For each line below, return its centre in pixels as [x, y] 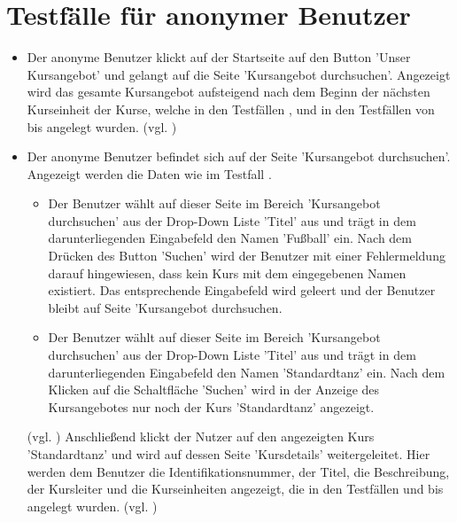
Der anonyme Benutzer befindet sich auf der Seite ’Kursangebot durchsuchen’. [239, 156]
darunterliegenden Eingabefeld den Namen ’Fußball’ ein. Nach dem [230, 238]
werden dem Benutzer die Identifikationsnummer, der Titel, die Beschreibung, [238, 471]
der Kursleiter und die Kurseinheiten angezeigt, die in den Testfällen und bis [235, 489]
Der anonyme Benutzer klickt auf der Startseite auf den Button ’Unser [219, 57]
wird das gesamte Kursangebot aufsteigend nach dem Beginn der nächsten [228, 92]
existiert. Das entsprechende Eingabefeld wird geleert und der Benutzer [242, 290]
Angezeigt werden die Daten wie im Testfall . [149, 173]
